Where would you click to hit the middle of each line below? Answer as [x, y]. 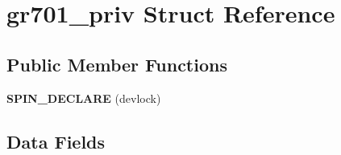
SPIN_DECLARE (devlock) [84, 98]
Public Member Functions [117, 64]
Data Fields [56, 141]
